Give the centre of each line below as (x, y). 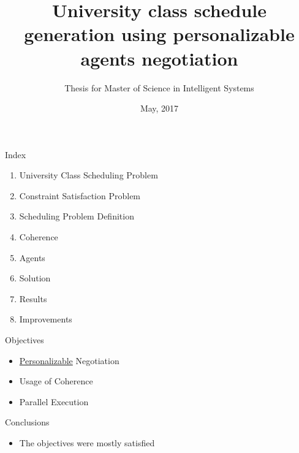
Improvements (46, 319)
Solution (35, 278)
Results (33, 298)
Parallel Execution (54, 401)
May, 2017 (159, 108)
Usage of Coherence (56, 381)
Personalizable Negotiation (69, 360)
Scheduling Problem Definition (77, 216)
